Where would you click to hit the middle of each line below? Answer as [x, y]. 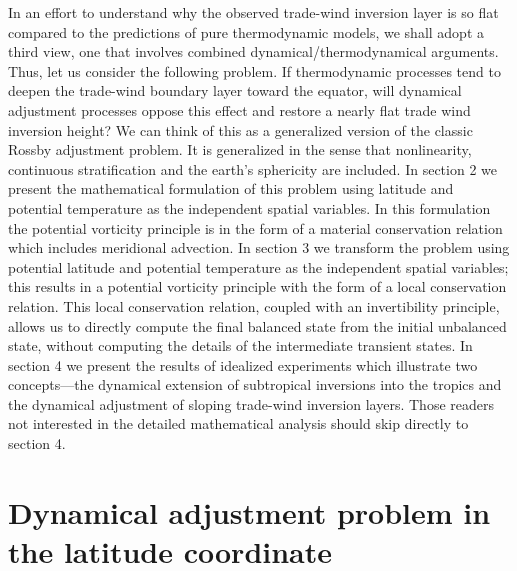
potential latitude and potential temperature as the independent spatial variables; [258, 266]
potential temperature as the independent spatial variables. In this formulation [249, 207]
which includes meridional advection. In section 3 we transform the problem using [259, 247]
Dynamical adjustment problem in [249, 511]
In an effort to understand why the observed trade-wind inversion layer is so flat [253, 12]
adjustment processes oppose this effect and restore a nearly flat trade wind [239, 109]
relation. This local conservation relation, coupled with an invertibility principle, [254, 305]
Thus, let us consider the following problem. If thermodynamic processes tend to [254, 70]
